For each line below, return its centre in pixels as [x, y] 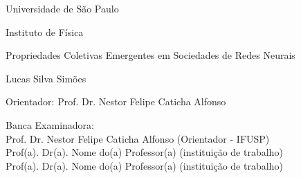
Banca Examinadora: [50, 124]
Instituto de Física [45, 32]
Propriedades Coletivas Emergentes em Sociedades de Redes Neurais [150, 55]
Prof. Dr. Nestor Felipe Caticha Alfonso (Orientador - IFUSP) [138, 138]
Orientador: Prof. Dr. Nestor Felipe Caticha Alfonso [116, 101]
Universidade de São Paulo [62, 8]
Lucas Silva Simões [46, 78]
